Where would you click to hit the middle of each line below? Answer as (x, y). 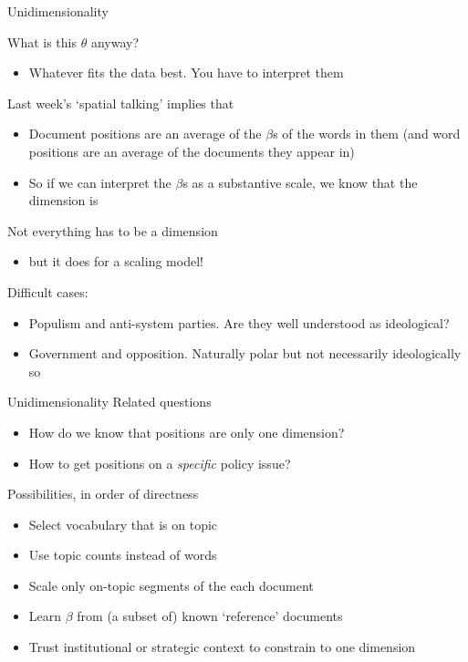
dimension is (63, 200)
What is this (42, 41)
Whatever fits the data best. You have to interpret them (186, 72)
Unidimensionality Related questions (109, 402)
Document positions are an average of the (145, 134)
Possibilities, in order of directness (103, 494)
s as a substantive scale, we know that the (300, 182)
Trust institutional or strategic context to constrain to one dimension (222, 647)
